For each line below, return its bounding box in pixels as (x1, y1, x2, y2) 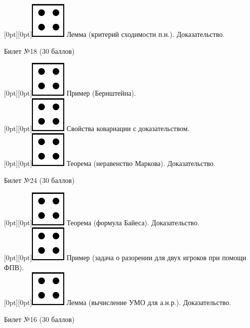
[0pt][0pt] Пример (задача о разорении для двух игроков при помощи (4, 252, 247, 263)
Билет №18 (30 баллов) (4, 45, 75, 56)
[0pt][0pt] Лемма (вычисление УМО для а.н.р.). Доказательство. (4, 297, 231, 308)
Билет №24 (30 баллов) (4, 174, 75, 185)
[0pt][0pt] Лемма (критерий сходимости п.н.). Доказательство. (4, 29, 225, 39)
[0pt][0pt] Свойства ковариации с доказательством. (4, 123, 190, 133)
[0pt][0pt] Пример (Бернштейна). (4, 88, 136, 98)
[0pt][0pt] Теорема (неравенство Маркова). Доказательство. (4, 158, 216, 168)
